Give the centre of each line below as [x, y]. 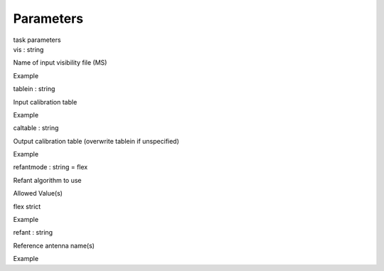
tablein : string [34, 89]
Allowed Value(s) [38, 193]
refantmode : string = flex [50, 167]
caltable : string [36, 128]
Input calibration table [45, 102]
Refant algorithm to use [47, 180]
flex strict [27, 206]
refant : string [33, 233]
